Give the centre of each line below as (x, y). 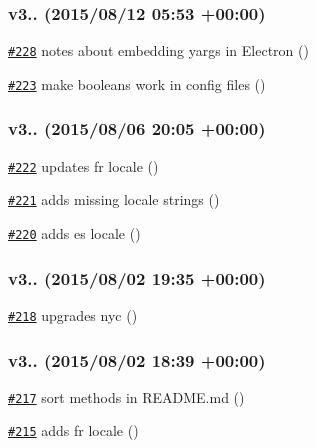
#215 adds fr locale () (73, 430)
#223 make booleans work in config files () (137, 83)
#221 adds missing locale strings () (114, 199)
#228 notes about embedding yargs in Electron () (158, 50)
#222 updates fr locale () (83, 165)
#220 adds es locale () (74, 233)
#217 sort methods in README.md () (126, 396)
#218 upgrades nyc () (73, 314)
